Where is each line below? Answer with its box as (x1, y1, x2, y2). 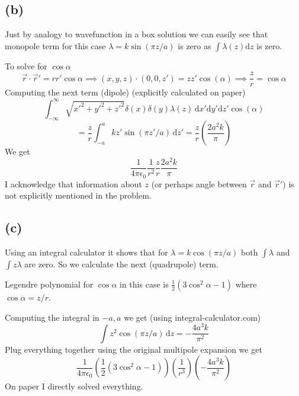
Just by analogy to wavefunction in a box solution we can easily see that (5, 28, 268, 40)
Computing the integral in (5, 311, 99, 323)
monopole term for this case (5, 39, 106, 52)
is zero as (178, 39, 211, 52)
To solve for (5, 59, 47, 72)
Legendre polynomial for (5, 277, 94, 290)
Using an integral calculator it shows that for (5, 245, 168, 258)
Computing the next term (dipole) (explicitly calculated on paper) (5, 86, 246, 98)
